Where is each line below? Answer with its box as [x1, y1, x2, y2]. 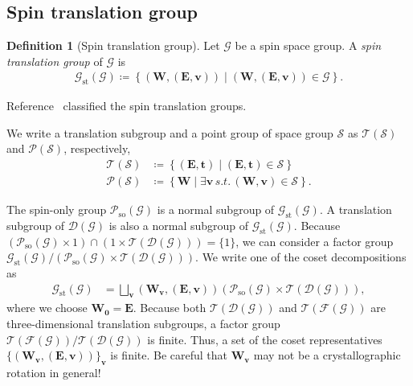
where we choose [6, 299, 88, 316]
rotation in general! [6, 364, 101, 381]
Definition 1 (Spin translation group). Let [6, 37, 220, 54]
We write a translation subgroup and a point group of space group [6, 124, 333, 141]
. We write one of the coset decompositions [195, 248, 407, 265]
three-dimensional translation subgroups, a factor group [6, 315, 280, 332]
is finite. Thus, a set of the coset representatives [147, 331, 382, 347]
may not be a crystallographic [253, 347, 401, 363]
